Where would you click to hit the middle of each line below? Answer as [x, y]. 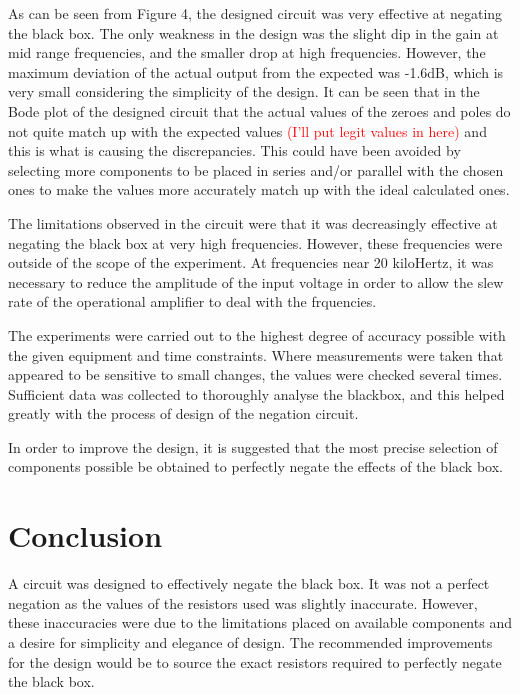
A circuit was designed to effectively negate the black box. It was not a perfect [249, 583]
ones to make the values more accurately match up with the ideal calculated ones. [259, 189]
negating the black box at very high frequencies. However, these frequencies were [255, 242]
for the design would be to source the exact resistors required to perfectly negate [255, 661]
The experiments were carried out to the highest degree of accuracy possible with [257, 334]
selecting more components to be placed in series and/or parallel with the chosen [256, 169]
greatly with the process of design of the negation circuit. [183, 413]
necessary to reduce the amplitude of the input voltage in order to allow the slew [256, 281]
